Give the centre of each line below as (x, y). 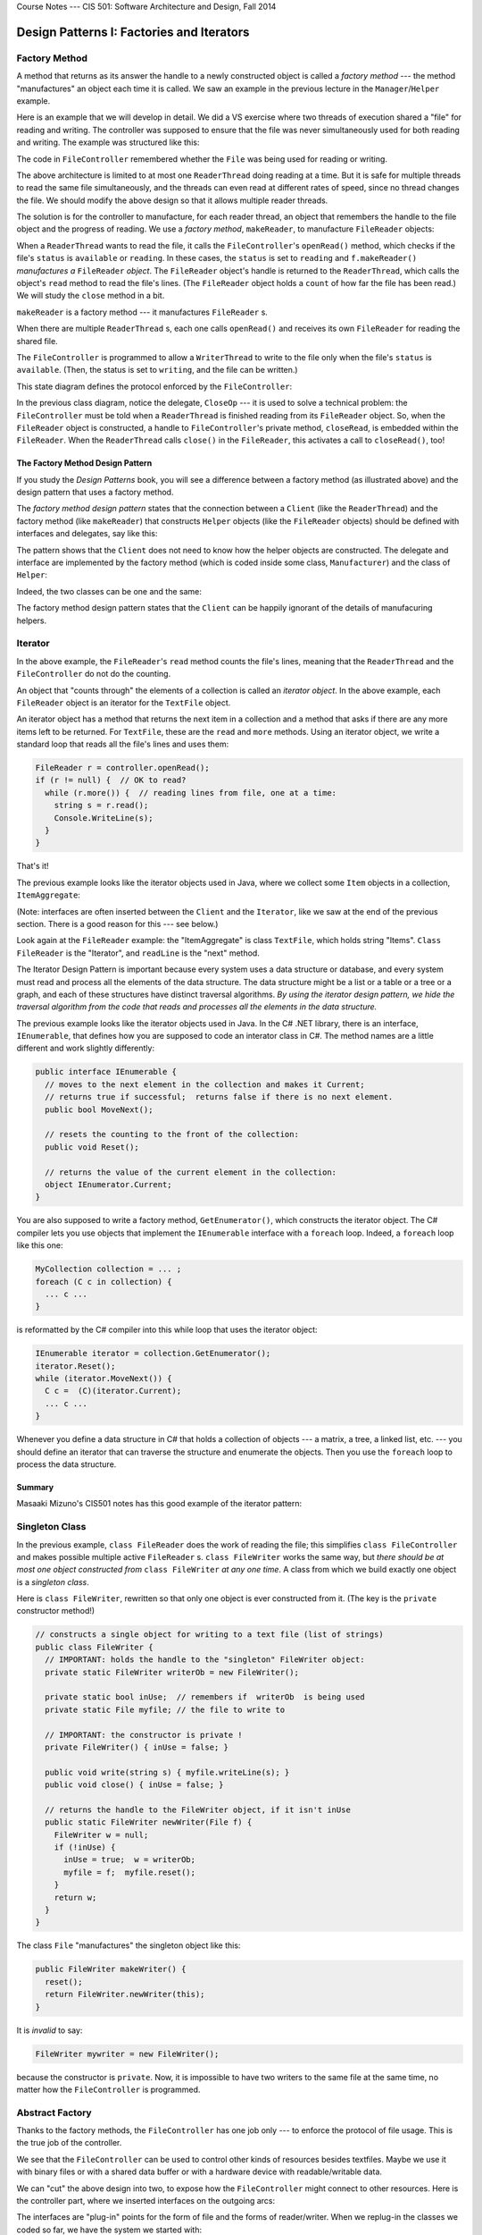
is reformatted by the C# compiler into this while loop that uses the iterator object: (167, 1330)
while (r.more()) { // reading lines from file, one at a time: (191, 793)
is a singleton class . (53, 1581)
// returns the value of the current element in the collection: (191, 1172)
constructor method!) (56, 1611)
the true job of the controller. (69, 2143)
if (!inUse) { (85, 1847)
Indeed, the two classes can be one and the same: (109, 591)
